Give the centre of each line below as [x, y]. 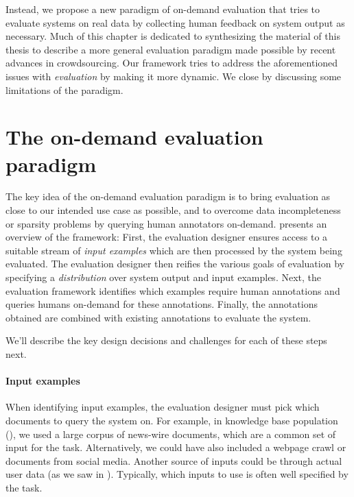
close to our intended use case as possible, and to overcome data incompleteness [173, 210]
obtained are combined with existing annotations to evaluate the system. [158, 317]
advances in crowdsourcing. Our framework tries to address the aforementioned [172, 63]
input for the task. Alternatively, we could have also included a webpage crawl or [176, 447]
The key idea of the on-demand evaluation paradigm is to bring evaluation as [168, 196]
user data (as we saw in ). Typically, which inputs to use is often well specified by [177, 474]
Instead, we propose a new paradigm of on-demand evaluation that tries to [163, 9]
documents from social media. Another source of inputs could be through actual [174, 460]
